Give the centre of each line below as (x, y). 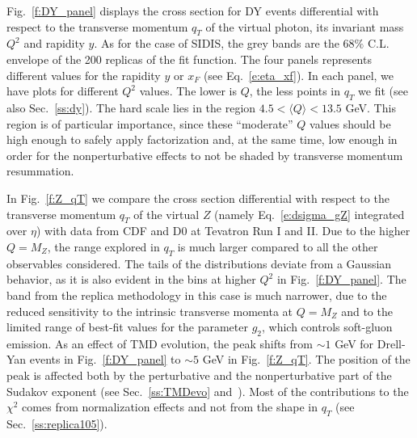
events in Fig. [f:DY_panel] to (105, 359)
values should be (350, 123)
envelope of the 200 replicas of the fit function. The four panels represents (189, 59)
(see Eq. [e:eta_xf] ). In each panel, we (299, 75)
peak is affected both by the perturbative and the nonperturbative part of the (199, 375)
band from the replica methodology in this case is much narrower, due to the (197, 295)
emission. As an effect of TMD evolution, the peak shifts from (160, 343)
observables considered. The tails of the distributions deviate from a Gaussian (199, 263)
